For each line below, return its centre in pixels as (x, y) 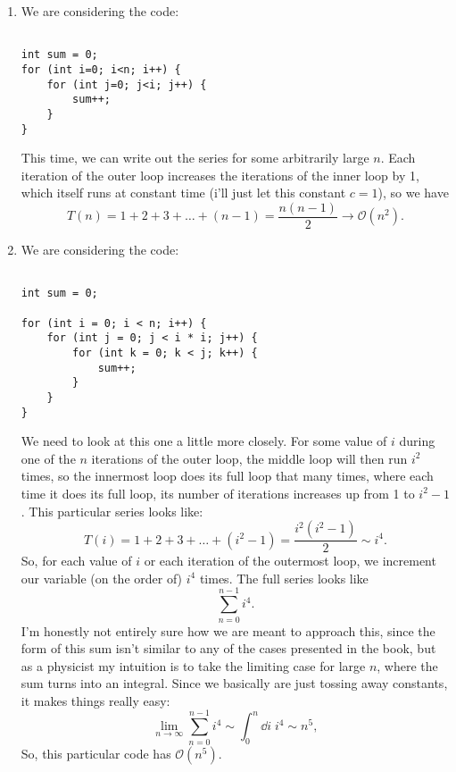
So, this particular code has (96, 753)
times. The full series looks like (284, 578)
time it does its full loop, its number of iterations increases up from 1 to (218, 493)
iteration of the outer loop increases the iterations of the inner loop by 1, (220, 175)
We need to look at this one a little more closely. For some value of (204, 441)
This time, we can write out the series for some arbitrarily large (195, 158)
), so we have (413, 193)
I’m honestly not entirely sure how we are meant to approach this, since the (228, 630)
